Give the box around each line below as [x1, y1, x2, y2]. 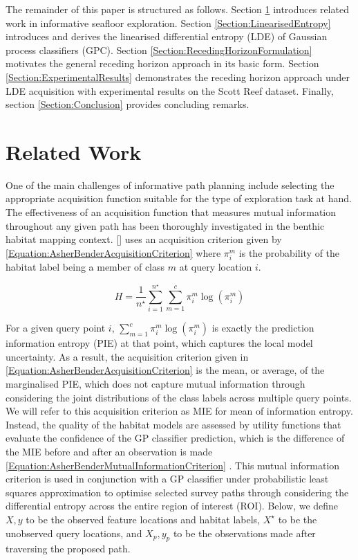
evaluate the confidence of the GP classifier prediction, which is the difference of [6, 431, 345, 445]
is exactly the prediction [211, 320, 314, 335]
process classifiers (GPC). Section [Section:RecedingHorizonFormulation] [6, 42, 312, 57]
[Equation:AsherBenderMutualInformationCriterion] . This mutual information [6, 458, 340, 472]
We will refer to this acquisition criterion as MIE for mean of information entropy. [6, 404, 353, 418]
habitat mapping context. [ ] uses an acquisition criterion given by [6, 232, 282, 246]
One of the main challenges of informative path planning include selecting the [6, 177, 335, 192]
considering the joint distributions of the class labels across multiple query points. [6, 390, 352, 404]
